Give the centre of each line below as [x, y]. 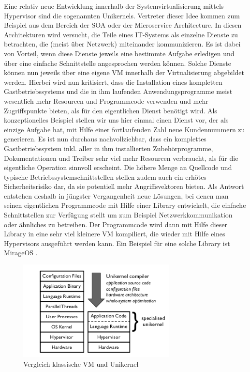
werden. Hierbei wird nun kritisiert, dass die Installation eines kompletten [113, 82]
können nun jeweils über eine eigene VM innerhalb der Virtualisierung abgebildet [124, 72]
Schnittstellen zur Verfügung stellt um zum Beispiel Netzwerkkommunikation [118, 215]
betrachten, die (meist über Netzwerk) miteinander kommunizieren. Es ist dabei [122, 44]
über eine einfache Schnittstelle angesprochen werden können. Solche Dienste [118, 63]
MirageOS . [21, 253]
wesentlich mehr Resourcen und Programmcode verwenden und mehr [106, 101]
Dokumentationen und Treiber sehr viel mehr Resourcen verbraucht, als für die [121, 158]
